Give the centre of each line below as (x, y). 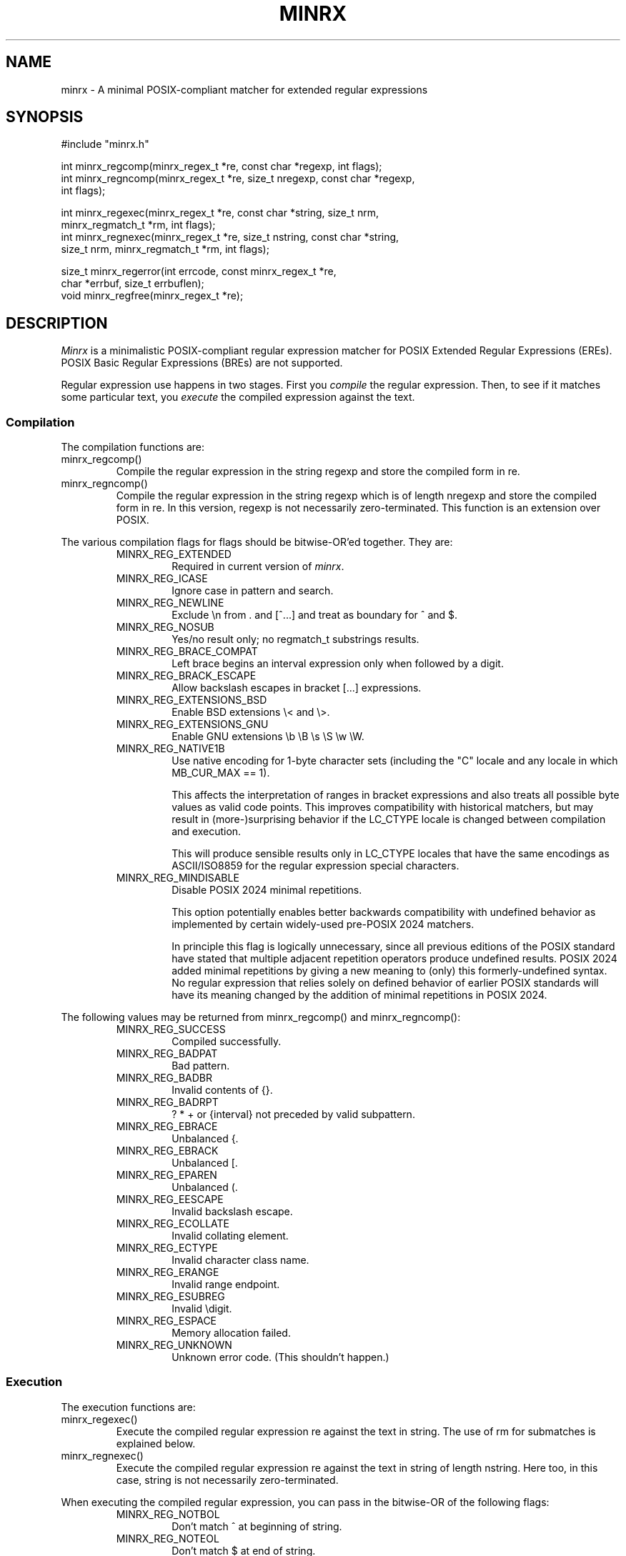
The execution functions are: (128, 1407)
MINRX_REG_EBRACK (167, 1151)
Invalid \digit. (202, 1309)
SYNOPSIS (45, 117)
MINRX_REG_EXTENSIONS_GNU (192, 724)
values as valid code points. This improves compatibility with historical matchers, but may (383, 807)
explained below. (156, 1443)
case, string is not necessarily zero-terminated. (227, 1480)
